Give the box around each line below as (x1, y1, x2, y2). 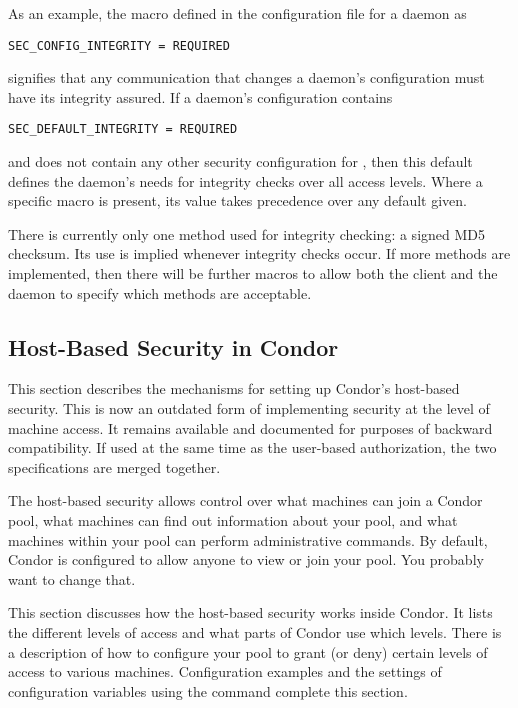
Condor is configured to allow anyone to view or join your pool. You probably (8, 549, 484, 570)
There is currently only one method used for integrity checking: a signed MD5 (8, 223, 486, 244)
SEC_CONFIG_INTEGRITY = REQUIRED (8, 38, 230, 53)
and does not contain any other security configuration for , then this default (8, 151, 473, 172)
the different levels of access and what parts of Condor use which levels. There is (8, 621, 502, 642)
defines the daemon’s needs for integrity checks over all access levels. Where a (8, 170, 483, 191)
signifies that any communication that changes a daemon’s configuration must (8, 67, 485, 88)
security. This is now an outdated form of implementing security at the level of (8, 398, 490, 419)
